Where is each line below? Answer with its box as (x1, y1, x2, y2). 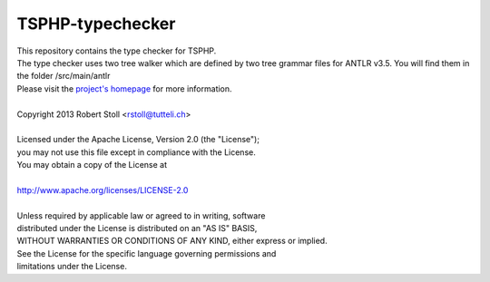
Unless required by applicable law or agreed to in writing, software (16, 209, 266, 221)
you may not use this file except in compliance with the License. (16, 146, 256, 158)
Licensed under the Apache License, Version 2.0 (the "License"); (16, 134, 260, 145)
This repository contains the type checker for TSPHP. (16, 45, 217, 56)
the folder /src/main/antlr (16, 71, 111, 82)
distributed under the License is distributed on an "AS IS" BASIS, (16, 223, 258, 234)
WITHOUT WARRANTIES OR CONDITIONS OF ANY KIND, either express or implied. (16, 236, 328, 247)
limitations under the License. (16, 261, 127, 272)
